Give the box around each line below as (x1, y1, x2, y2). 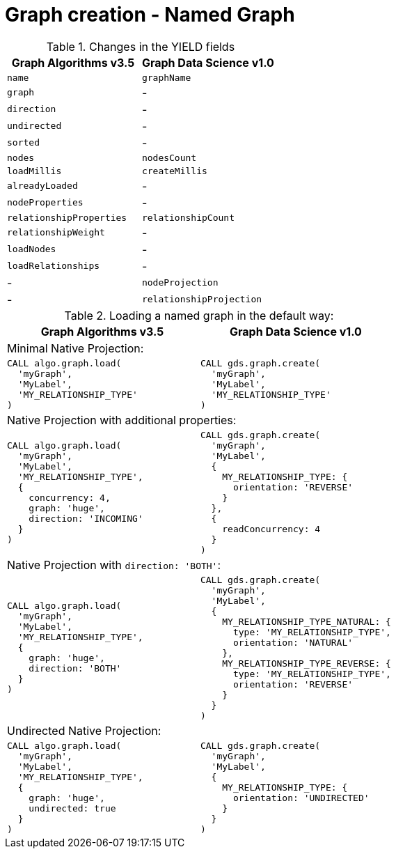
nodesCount (141, 152, 197, 163)
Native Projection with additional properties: (7, 412, 237, 427)
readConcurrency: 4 (222, 523, 321, 534)
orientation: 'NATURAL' (232, 637, 354, 648)
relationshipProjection (141, 294, 262, 305)
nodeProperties (7, 197, 84, 208)
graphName (141, 72, 191, 83)
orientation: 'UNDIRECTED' (232, 792, 370, 803)
